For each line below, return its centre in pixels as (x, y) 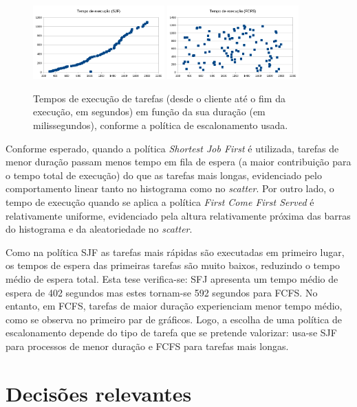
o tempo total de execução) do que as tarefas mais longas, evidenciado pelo (164, 175)
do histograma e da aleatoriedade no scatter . (99, 229)
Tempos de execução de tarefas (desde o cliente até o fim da (159, 98)
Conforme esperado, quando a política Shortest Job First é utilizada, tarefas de (172, 148)
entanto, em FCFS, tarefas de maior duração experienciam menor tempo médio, (174, 306)
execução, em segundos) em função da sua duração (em (149, 112)
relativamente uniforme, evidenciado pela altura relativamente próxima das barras (178, 215)
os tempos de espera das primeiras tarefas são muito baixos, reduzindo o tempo (173, 265)
